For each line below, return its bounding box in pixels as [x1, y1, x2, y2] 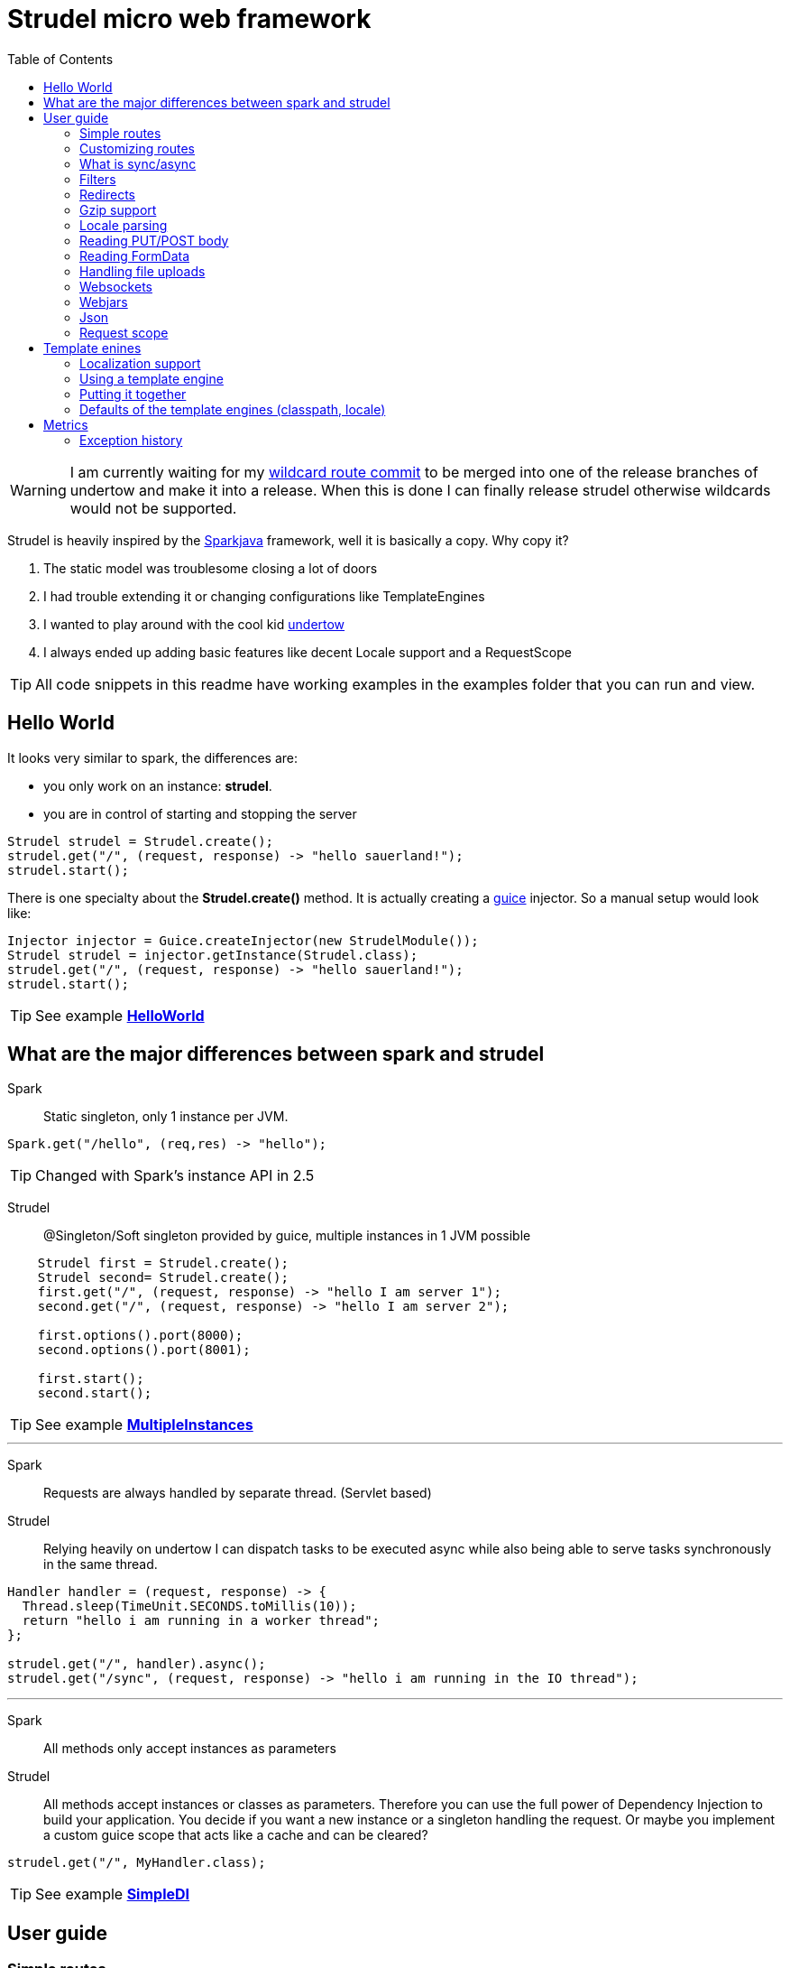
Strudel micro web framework [7, 4, 372, 34]
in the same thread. [43, 1556, 158, 1573]
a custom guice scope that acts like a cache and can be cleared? [43, 1827, 428, 1843]
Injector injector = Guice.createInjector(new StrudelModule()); [7, 933, 479, 948]
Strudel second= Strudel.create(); [37, 1270, 289, 1286]
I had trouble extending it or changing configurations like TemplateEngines [43, 588, 485, 604]
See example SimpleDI [35, 1885, 190, 1904]
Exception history [79, 432, 183, 448]
